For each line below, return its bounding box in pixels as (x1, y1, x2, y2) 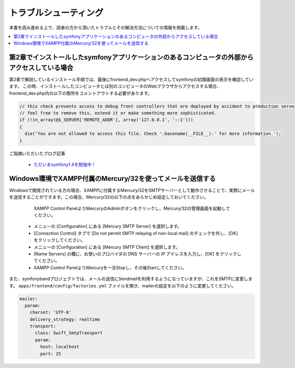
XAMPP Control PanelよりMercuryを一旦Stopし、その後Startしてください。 (33, 264, 187, 270)
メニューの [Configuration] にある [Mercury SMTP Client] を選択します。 (33, 244, 180, 250)
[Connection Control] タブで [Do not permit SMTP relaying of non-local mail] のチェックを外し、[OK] (33, 230, 238, 236)
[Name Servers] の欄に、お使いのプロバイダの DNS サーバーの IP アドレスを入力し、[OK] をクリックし (33, 251, 242, 256)
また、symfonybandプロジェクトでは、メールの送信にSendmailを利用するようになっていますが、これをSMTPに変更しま (9, 276, 253, 282)
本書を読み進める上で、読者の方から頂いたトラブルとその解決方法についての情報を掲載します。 (9, 25, 203, 30)
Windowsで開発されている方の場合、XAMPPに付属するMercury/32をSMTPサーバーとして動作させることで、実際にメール (9, 187, 255, 193)
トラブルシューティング (9, 7, 104, 18)
